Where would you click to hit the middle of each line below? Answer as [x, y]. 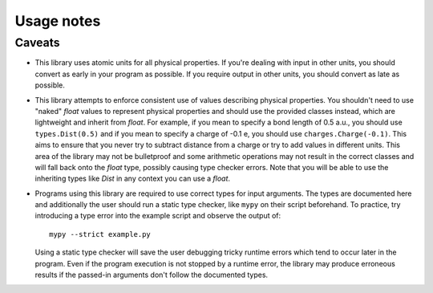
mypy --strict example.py [100, 234]
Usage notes [58, 21]
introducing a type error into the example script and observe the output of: [158, 216]
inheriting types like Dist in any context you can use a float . [133, 179]
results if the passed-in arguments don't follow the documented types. [152, 275]
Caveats [37, 43]
